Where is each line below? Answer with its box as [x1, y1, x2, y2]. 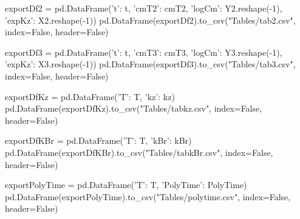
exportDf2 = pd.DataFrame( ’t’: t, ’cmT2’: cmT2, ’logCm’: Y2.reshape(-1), [5, 2, 282, 14]
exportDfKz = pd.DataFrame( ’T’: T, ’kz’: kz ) [5, 90, 175, 103]
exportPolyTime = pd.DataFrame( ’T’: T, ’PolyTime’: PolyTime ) [5, 178, 247, 191]
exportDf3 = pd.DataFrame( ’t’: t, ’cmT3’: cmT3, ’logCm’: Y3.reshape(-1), [5, 45, 282, 58]
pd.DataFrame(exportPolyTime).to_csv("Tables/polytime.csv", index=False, [5, 190, 291, 203]
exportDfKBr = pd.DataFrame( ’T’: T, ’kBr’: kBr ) [5, 134, 192, 147]
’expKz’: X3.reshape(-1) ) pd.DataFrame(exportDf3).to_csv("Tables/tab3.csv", [5, 58, 296, 70]
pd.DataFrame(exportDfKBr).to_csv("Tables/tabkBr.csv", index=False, [5, 146, 273, 158]
